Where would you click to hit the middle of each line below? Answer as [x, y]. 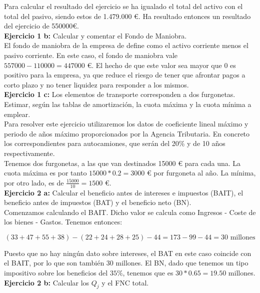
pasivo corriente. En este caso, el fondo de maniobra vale [91, 55]
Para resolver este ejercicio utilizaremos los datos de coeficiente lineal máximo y [126, 124]
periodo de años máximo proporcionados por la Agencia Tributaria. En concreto [127, 133]
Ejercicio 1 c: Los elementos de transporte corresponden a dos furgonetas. [120, 94]
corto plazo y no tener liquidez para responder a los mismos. [96, 84]
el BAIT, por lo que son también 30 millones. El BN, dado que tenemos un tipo [126, 263]
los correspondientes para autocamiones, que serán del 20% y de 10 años [115, 143]
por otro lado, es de [34, 182]
